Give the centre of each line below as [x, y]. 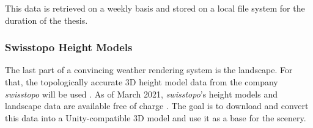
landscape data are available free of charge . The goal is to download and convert [157, 106]
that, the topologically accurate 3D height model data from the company [142, 82]
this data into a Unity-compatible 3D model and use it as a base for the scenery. [156, 117]
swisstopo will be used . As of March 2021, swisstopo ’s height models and [141, 94]
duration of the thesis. [46, 20]
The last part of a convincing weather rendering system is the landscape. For [149, 70]
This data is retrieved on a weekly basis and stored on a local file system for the [155, 8]
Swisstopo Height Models [69, 47]
